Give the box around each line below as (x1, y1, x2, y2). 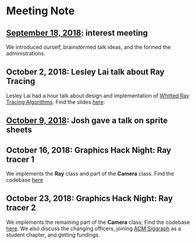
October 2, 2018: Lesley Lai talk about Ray (6, 67, 165, 77)
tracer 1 (6, 154, 34, 164)
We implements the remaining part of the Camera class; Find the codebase (6, 218, 190, 226)
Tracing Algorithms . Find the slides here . (6, 98, 106, 105)
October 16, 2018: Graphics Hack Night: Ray (6, 145, 172, 155)
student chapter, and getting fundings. (6, 231, 100, 238)
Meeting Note (6, 4, 75, 18)
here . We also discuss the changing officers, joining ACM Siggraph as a (6, 224, 181, 232)
